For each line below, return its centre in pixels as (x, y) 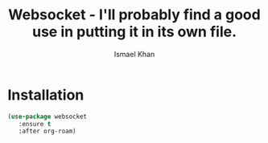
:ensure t (35, 124)
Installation (46, 95)
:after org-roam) (47, 131)
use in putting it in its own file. (134, 32)
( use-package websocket (47, 116)
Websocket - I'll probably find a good (134, 15)
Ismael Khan (134, 54)
